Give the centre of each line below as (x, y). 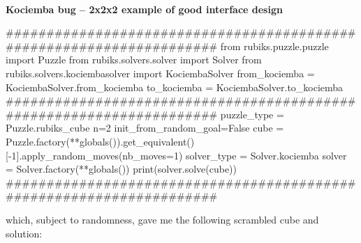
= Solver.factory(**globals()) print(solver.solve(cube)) (121, 169)
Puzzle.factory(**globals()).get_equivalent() (100, 141)
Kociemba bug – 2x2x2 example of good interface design (144, 9)
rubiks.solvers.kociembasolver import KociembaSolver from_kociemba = (160, 73)
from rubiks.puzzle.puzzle (274, 46)
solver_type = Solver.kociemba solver (266, 155)
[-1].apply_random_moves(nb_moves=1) (94, 155)
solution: (24, 233)
